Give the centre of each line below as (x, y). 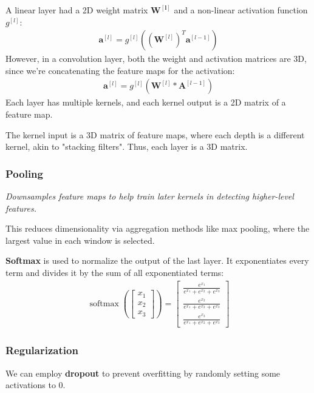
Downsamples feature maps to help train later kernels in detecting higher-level (150, 196)
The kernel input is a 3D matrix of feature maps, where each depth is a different (155, 134)
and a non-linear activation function (241, 10)
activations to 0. (36, 385)
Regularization (42, 350)
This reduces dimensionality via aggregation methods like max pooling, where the (158, 228)
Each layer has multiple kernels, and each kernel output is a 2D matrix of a (146, 102)
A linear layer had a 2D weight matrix (77, 10)
